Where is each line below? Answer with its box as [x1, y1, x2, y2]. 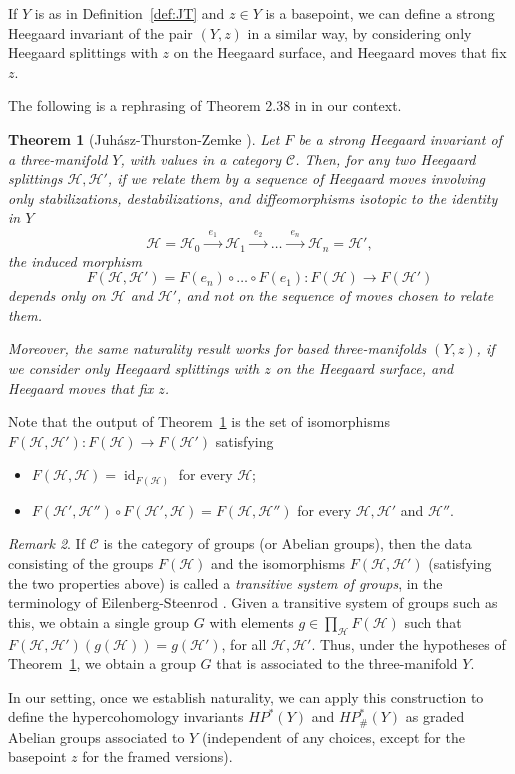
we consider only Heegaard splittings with [8, 357, 260, 378]
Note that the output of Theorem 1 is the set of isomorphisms [8, 411, 390, 432]
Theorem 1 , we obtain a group [8, 653, 196, 674]
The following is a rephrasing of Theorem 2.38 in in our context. [8, 95, 402, 116]
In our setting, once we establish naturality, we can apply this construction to [8, 686, 484, 707]
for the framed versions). [82, 746, 233, 767]
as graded [405, 706, 465, 727]
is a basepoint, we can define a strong [265, 3, 495, 23]
